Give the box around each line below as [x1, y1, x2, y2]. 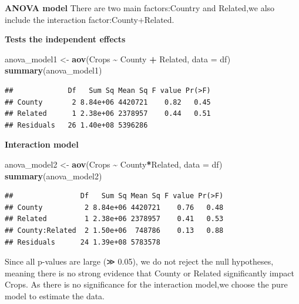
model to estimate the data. [5, 289, 105, 302]
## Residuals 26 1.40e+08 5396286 [5, 121, 148, 129]
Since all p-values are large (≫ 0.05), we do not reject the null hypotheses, [5, 255, 274, 268]
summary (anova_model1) [5, 64, 102, 76]
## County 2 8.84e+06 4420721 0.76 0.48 [5, 203, 224, 212]
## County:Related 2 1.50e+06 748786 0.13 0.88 [5, 226, 224, 235]
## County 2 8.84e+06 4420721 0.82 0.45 [5, 98, 211, 106]
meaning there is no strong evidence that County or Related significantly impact [5, 266, 294, 279]
